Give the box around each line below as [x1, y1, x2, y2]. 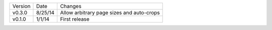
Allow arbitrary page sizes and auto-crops [60, 9, 160, 16]
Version [12, 3, 31, 9]
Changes [60, 3, 82, 9]
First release [60, 16, 90, 22]
